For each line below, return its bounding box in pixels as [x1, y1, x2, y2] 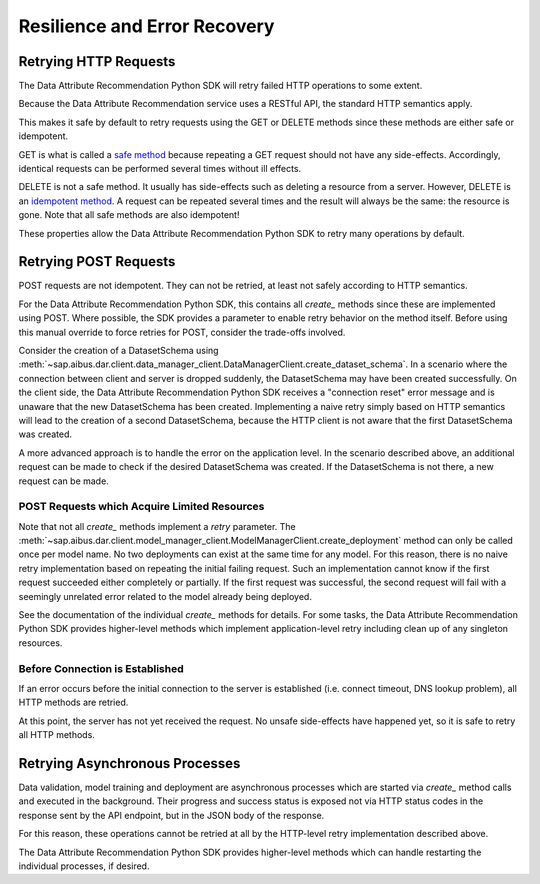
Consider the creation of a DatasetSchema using [18, 345, 219, 357]
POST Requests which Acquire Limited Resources [18, 500, 265, 514]
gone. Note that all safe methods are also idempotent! [18, 209, 240, 221]
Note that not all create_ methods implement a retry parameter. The [18, 520, 296, 532]
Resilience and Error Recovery [18, 15, 275, 37]
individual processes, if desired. [18, 860, 150, 872]
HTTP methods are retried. [18, 696, 129, 709]
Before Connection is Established [18, 661, 184, 675]
